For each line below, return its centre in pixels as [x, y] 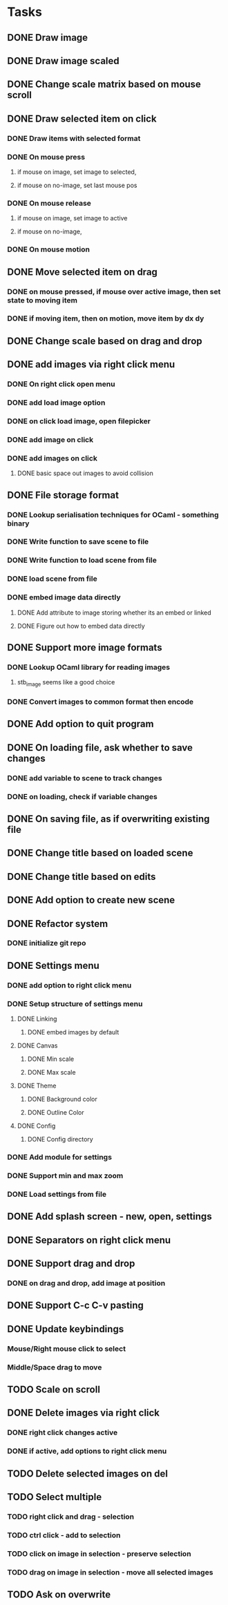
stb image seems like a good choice [66, 683]
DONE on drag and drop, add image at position [86, 1283]
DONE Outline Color [56, 1113]
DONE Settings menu [54, 965]
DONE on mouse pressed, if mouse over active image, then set [114, 291]
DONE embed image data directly [64, 597]
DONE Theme [37, 1086]
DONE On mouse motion [48, 249]
